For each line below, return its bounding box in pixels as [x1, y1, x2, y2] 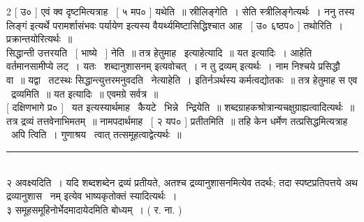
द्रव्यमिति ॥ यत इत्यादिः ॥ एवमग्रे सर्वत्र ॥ [10, 86, 159, 101]
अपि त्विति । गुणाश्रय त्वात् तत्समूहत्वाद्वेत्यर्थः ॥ [10, 127, 182, 142]
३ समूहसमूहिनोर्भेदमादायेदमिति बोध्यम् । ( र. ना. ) [6, 202, 182, 216]
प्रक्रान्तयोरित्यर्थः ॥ [6, 31, 73, 46]
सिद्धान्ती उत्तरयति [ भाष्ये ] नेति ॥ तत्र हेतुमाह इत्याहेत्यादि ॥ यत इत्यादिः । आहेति [6, 45, 312, 59]
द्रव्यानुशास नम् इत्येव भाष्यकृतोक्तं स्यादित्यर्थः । [6, 188, 177, 203]
